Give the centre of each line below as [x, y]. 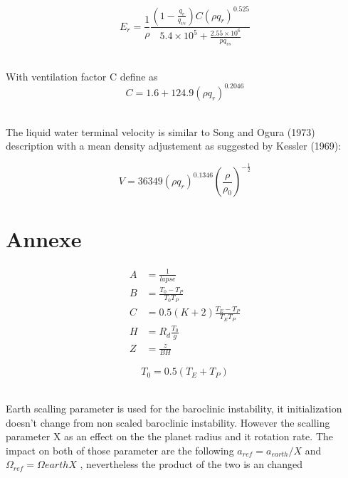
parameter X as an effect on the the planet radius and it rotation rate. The [169, 436]
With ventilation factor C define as [82, 76]
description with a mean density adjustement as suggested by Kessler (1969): [174, 146]
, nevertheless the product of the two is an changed [191, 464]
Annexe [44, 239]
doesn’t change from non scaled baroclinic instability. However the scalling [168, 422]
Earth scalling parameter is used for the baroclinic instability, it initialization [174, 409]
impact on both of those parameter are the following [120, 450]
